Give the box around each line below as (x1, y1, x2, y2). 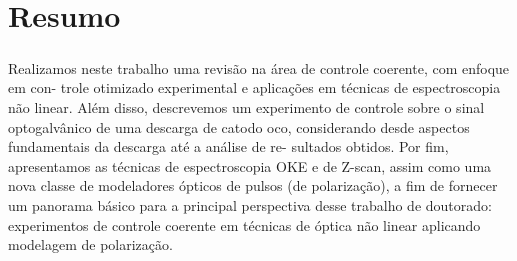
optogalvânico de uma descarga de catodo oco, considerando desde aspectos (8, 116, 470, 137)
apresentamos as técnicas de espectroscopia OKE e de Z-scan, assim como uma (8, 155, 492, 176)
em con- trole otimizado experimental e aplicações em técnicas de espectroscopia (8, 77, 501, 98)
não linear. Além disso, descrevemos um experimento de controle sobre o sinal (8, 96, 485, 117)
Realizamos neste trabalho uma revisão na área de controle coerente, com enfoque (8, 57, 510, 78)
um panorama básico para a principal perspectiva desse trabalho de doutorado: (8, 194, 492, 215)
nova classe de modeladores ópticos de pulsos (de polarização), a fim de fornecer (8, 175, 498, 196)
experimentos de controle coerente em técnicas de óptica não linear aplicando (8, 214, 481, 235)
